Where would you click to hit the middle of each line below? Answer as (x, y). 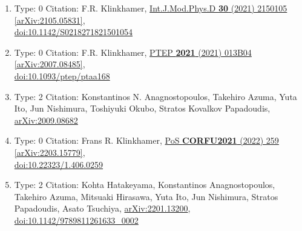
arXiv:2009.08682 (46, 120)
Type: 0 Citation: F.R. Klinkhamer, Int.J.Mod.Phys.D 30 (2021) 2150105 (151, 8)
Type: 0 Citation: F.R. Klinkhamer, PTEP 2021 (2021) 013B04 (133, 52)
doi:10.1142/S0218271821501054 (74, 32)
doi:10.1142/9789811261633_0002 (76, 220)
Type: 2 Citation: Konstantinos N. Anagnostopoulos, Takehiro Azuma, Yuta (156, 96)
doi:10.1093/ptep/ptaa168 (62, 75)
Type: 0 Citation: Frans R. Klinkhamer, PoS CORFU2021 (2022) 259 (146, 140)
